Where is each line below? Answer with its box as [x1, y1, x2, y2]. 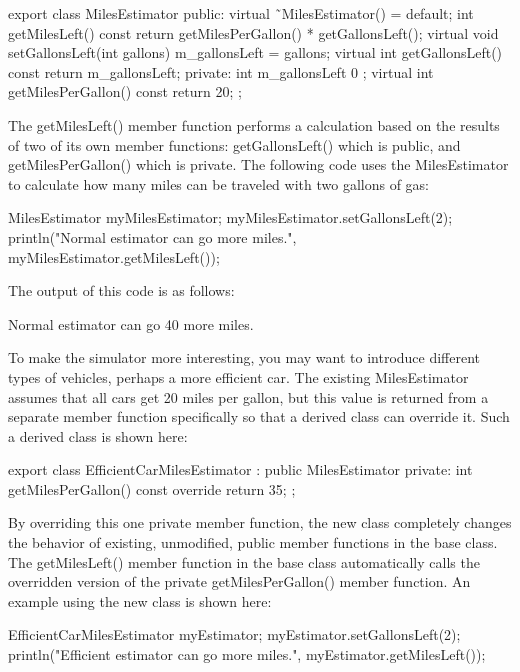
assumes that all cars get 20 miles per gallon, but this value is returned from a [8, 386, 489, 407]
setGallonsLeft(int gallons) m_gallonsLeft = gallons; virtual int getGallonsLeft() [8, 42, 503, 63]
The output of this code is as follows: [8, 280, 235, 301]
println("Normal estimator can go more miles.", [8, 226, 297, 247]
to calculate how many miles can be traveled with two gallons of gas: [8, 173, 429, 194]
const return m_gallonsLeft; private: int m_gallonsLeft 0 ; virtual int [8, 61, 434, 82]
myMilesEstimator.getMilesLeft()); [8, 246, 220, 267]
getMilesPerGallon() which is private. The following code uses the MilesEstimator [8, 154, 509, 175]
